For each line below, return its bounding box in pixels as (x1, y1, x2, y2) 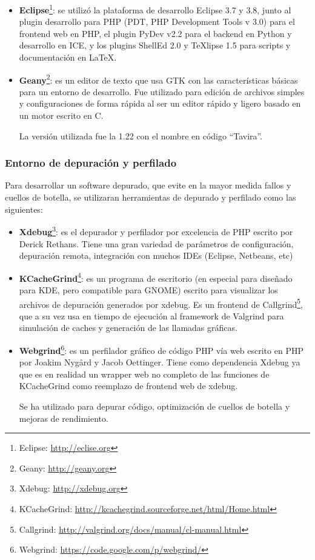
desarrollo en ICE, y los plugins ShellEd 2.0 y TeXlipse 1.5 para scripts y (19, 39, 291, 52)
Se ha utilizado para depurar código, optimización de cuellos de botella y (19, 400, 290, 412)
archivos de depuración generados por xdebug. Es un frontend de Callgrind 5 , (19, 296, 303, 310)
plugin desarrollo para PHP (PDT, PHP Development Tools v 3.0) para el (19, 15, 295, 28)
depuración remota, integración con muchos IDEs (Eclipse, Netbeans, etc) (19, 249, 293, 262)
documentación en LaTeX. (19, 51, 117, 64)
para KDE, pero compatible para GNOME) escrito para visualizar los (19, 283, 278, 296)
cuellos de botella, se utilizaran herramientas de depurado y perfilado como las (5, 191, 296, 204)
